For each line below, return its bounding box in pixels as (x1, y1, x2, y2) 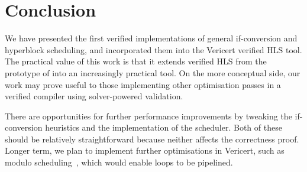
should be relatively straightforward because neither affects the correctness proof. (5, 132, 299, 145)
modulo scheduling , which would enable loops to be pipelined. (5, 156, 233, 168)
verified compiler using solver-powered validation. (5, 90, 183, 102)
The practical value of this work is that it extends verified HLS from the (5, 55, 267, 67)
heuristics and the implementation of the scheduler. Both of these (45, 121, 282, 134)
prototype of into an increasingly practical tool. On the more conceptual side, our (5, 66, 300, 79)
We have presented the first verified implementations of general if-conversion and (5, 32, 298, 44)
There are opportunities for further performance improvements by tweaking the (5, 109, 292, 122)
